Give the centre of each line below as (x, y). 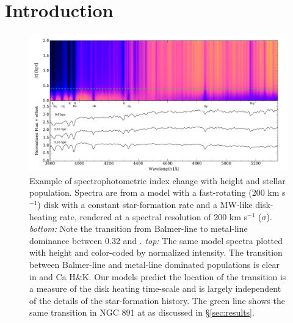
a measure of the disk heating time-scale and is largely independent (155, 288)
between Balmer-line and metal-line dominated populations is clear (154, 264)
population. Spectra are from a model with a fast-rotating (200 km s (157, 192)
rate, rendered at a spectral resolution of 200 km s (154, 216)
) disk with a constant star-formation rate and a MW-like (145, 204)
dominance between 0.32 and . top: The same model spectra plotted (156, 240)
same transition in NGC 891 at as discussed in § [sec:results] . (142, 312)
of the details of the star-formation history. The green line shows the (157, 300)
